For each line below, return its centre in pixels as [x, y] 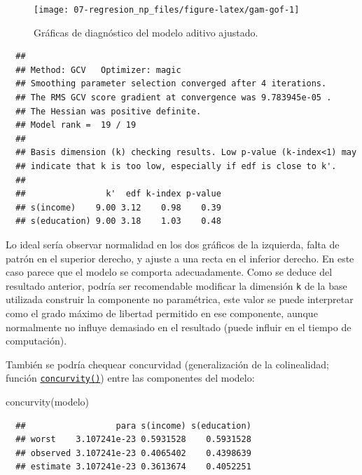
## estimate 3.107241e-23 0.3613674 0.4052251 [133, 467]
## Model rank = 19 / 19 [76, 125]
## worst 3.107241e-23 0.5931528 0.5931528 [133, 440]
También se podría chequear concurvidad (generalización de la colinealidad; [167, 364]
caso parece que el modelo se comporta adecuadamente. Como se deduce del [169, 272]
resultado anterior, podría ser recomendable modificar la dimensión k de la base [176, 285]
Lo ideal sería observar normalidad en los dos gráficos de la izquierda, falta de [173, 244]
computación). [36, 341]
